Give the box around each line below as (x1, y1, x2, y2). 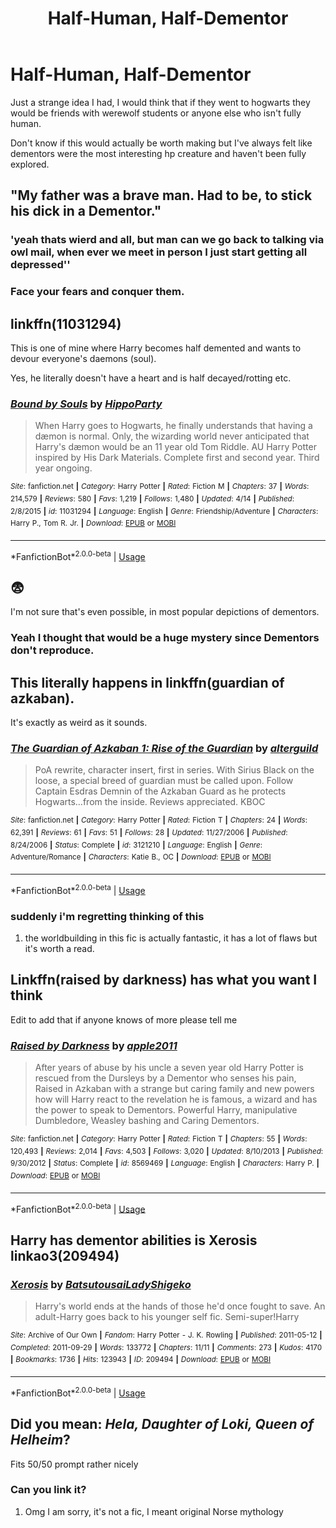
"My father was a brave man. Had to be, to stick (10, 187, 313, 204)
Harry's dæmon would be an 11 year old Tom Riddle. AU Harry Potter (34, 441, 317, 453)
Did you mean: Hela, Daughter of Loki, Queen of (10, 1416, 315, 1433)
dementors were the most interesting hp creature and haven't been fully (10, 147, 307, 159)
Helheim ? (10, 1432, 71, 1449)
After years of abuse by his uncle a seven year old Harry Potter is (34, 1062, 304, 1074)
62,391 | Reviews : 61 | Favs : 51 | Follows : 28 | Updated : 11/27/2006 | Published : (10, 828, 288, 838)
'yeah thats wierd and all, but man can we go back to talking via (10, 233, 325, 247)
